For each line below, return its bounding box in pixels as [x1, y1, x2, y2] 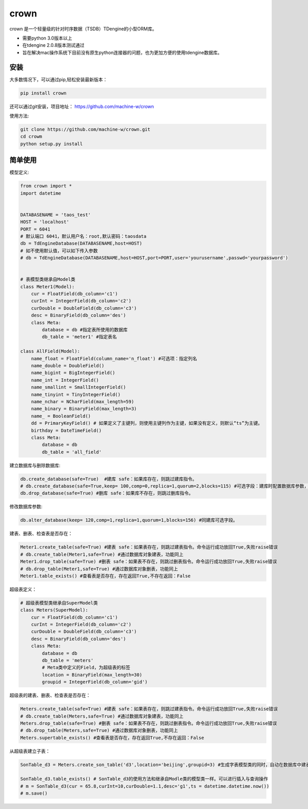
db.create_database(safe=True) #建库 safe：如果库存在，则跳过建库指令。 [20, 476, 197, 482]
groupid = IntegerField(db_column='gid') [42, 679, 148, 685]
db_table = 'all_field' [42, 449, 102, 455]
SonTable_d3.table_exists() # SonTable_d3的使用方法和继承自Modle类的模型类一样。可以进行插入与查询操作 [20, 776, 268, 782]
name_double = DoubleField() [31, 363, 105, 368]
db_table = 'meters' [42, 657, 94, 664]
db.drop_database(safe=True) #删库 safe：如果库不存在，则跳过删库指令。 [20, 491, 194, 496]
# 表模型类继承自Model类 [20, 276, 75, 283]
